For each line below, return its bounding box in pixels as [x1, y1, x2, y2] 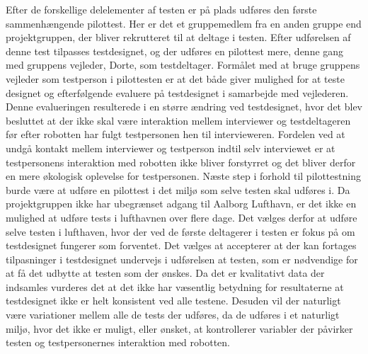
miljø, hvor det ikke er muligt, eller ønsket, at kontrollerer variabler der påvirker [6, 321, 353, 336]
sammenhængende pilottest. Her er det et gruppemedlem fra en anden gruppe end [6, 16, 362, 30]
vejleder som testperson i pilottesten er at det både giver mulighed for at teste [6, 71, 345, 86]
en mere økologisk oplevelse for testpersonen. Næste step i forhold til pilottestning [6, 169, 361, 183]
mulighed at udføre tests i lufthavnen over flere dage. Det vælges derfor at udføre [6, 210, 357, 224]
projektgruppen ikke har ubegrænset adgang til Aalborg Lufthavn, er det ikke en [6, 196, 357, 211]
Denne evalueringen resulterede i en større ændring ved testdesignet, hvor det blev [6, 99, 362, 114]
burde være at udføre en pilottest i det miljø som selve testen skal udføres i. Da [6, 182, 350, 197]
